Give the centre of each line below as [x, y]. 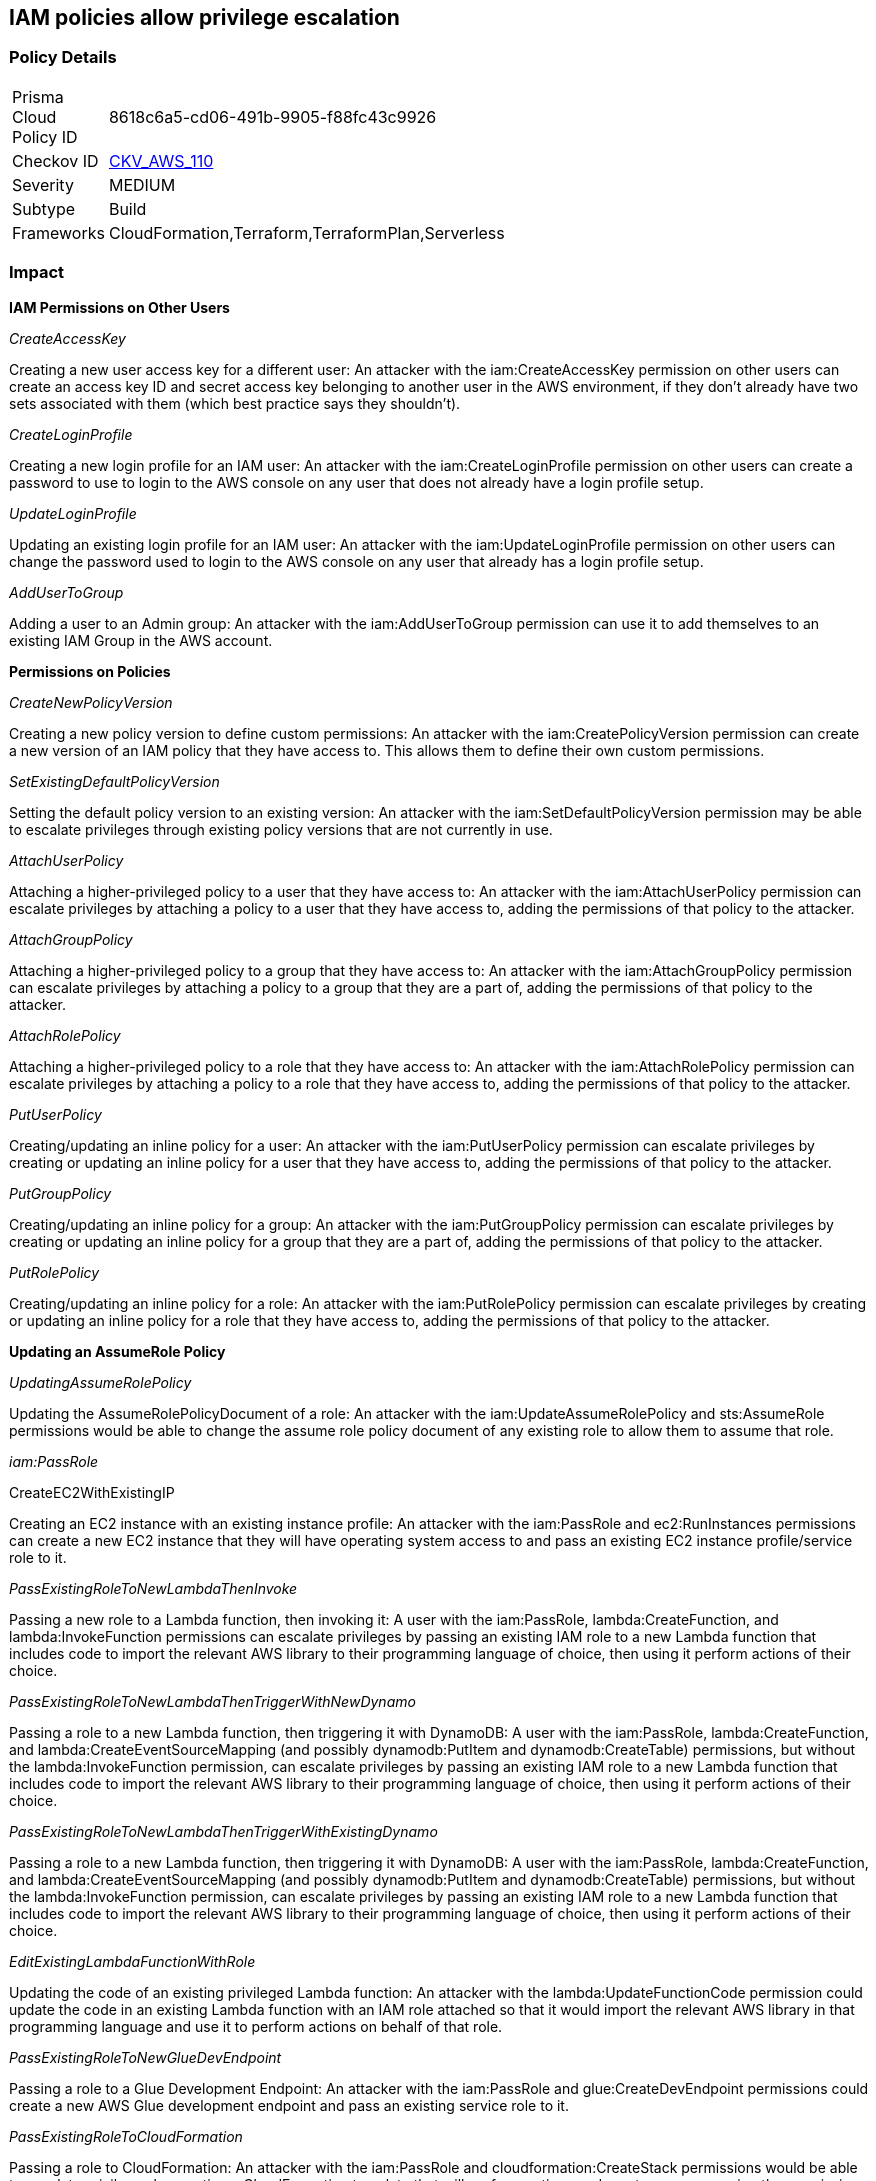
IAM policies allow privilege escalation [204, 17]
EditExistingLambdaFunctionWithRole [132, 1961]
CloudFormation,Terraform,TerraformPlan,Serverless [306, 232]
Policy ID [45, 136]
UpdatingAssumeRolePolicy [100, 1382]
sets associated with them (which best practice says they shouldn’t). [235, 403]
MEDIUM [142, 184]
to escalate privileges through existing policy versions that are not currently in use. [281, 829]
